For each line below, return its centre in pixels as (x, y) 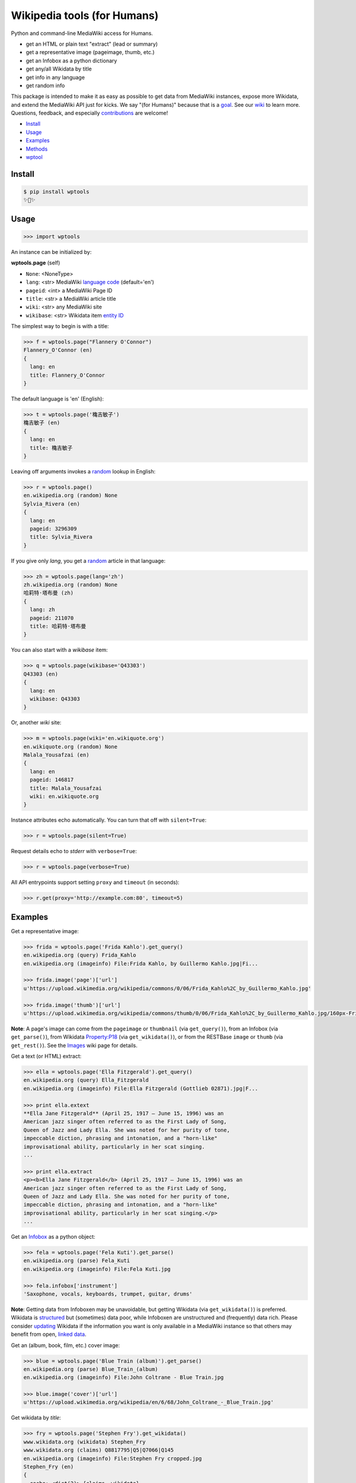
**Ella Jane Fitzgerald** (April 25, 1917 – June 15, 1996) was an (124, 1113)
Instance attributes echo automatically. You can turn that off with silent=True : (109, 820)
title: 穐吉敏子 (51, 448)
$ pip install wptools (56, 192)
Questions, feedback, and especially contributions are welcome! (90, 113)
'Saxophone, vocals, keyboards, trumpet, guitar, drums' (108, 1294)
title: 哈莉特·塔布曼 (58, 626)
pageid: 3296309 (53, 529)
